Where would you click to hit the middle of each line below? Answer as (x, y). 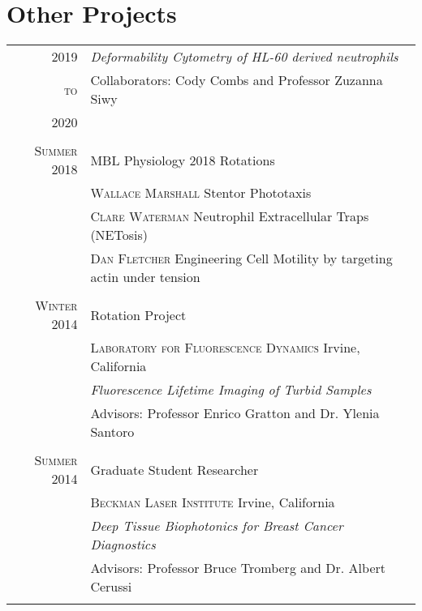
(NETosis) (119, 235)
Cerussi (111, 587)
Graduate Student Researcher (174, 469)
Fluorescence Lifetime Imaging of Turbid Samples (231, 390)
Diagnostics (123, 545)
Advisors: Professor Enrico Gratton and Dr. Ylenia (235, 413)
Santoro (112, 432)
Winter (56, 305)
